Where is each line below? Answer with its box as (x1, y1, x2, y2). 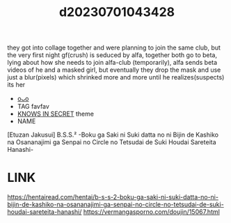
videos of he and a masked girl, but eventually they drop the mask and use (7, 66, 221, 74)
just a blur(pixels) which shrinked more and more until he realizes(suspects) (7, 73, 225, 82)
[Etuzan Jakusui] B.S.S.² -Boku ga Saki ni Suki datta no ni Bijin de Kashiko (7, 130, 219, 139)
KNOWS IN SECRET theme (17, 109, 94, 118)
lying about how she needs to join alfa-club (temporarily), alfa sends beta (7, 59, 218, 67)
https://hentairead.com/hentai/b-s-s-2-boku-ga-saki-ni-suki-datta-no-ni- (7, 193, 219, 201)
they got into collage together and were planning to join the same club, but (7, 43, 221, 52)
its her (7, 81, 26, 89)
